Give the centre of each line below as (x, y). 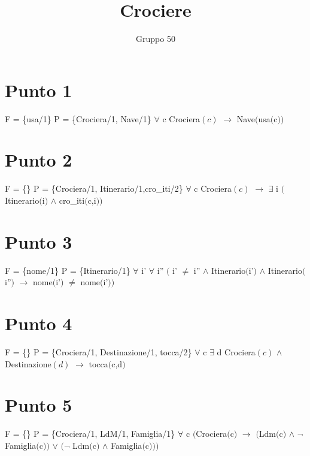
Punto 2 (39, 160)
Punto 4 (39, 323)
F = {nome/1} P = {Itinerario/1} (68, 270)
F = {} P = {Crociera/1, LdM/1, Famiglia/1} (90, 434)
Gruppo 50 (156, 39)
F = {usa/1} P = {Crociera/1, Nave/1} (78, 118)
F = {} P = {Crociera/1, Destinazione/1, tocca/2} (98, 352)
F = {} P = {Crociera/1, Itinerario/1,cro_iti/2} (94, 188)
